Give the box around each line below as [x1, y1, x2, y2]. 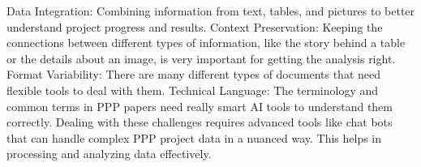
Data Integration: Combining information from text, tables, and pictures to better [6, 2, 415, 19]
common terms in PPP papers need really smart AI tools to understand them [6, 97, 393, 114]
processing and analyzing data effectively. [6, 145, 212, 162]
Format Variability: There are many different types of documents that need [6, 66, 380, 83]
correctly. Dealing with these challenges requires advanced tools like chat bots [6, 113, 393, 131]
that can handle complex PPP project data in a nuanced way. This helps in [6, 129, 382, 146]
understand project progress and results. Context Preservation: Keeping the [6, 18, 383, 35]
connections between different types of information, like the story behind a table [6, 34, 406, 51]
